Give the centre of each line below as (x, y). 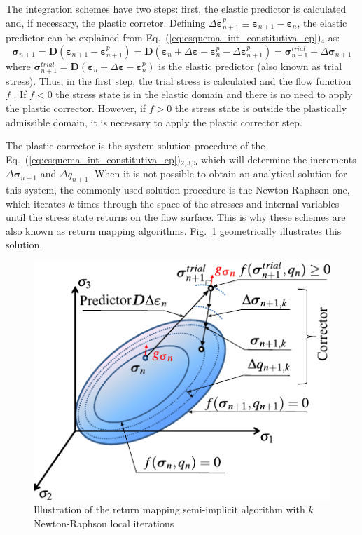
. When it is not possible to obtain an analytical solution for (218, 174)
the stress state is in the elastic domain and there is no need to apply (204, 94)
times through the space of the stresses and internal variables (208, 203)
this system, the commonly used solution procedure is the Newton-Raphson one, (178, 189)
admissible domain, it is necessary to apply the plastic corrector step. (154, 122)
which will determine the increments (279, 159)
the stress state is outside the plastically (261, 108)
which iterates (36, 203)
